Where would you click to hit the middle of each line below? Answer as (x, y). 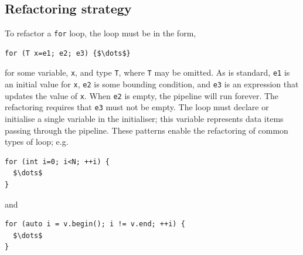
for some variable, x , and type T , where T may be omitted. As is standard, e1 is (147, 72)
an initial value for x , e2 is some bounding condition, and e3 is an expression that (152, 84)
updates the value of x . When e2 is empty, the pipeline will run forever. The (142, 95)
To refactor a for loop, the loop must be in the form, (101, 33)
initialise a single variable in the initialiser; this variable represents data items (144, 119)
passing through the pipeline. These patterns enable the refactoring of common (147, 130)
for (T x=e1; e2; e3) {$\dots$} (68, 53)
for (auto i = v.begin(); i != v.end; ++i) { (95, 224)
